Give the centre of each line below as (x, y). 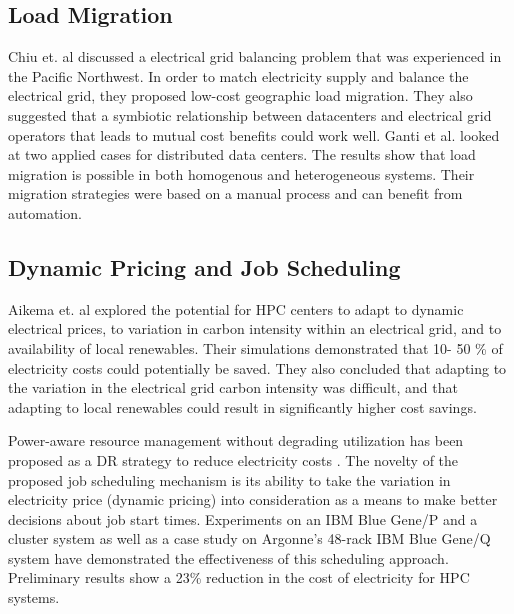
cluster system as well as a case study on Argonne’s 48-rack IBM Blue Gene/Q (249, 538)
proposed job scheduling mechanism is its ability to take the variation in (229, 479)
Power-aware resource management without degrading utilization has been (236, 440)
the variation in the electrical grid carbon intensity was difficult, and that (233, 387)
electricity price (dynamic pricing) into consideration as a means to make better (253, 499)
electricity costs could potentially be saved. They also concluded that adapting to (257, 367)
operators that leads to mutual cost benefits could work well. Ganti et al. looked (254, 134)
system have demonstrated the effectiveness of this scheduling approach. (228, 557)
